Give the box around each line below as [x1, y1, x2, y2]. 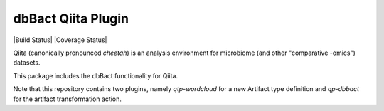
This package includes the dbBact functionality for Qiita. [13, 71, 178, 80]
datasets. [13, 58, 41, 67]
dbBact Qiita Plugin [13, 11, 129, 26]
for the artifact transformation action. [13, 95, 122, 103]
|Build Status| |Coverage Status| [13, 36, 107, 44]
